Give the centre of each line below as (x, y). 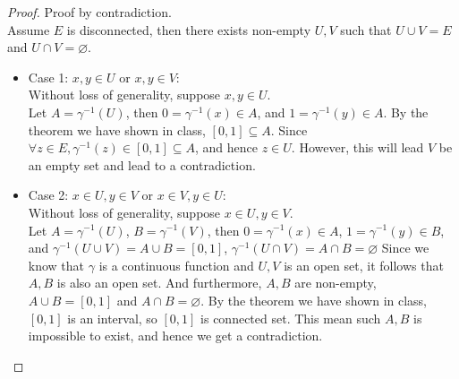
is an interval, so (112, 318)
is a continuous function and (176, 265)
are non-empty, (336, 283)
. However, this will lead (357, 147)
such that (366, 29)
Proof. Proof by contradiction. (89, 12)
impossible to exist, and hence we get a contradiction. (175, 336)
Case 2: (48, 195)
